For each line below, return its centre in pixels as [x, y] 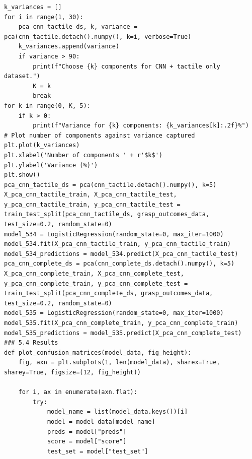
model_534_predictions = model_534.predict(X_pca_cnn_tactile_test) [121, 254]
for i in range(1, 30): [44, 17]
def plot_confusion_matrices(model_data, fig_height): [98, 352]
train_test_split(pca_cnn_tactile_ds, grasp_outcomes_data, [107, 214]
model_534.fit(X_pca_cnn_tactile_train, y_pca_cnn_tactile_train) [118, 244]
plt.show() [22, 175]
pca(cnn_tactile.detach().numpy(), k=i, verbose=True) [98, 37]
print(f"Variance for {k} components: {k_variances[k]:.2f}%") [141, 126]
